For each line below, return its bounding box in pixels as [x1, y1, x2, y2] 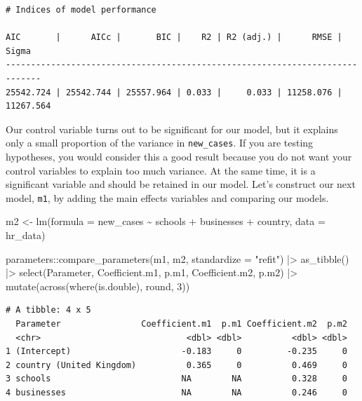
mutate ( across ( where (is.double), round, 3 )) [6, 278, 190, 293]
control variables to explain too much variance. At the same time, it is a [6, 163, 316, 177]
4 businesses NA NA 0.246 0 [6, 387, 347, 397]
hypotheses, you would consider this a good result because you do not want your [6, 149, 352, 163]
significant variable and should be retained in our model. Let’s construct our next [6, 177, 356, 191]
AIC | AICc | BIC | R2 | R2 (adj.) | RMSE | [6, 32, 342, 43]
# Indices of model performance [6, 5, 156, 15]
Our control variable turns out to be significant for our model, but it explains [6, 121, 338, 136]
